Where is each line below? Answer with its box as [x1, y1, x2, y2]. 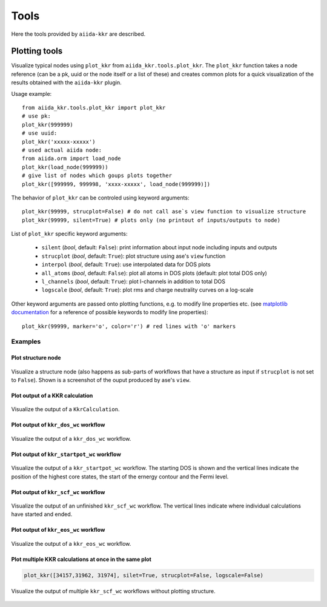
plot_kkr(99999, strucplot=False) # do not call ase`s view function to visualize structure [22, 208, 306, 215]
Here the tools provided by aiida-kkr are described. [11, 30, 146, 38]
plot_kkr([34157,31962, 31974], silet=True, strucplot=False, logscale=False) [24, 572, 263, 578]
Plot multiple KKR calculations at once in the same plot [11, 555, 151, 563]
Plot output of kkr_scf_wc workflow [11, 488, 105, 495]
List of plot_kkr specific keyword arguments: [11, 230, 128, 238]
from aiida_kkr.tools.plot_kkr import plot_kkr [22, 104, 166, 112]
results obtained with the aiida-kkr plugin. [11, 79, 122, 86]
